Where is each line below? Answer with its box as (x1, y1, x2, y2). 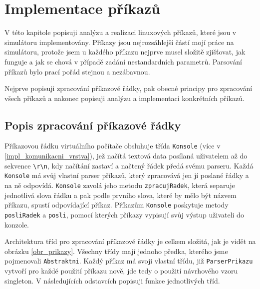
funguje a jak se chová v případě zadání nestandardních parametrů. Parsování (4, 56, 242, 66)
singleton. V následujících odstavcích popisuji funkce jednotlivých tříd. (4, 275, 220, 285)
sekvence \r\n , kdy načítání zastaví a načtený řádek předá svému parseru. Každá (4, 160, 254, 170)
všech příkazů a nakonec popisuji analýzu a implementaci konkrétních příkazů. (4, 92, 245, 103)
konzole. (4, 219, 29, 229)
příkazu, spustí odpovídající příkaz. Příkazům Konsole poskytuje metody (4, 199, 229, 210)
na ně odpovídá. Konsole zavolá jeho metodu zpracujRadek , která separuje (4, 180, 235, 190)
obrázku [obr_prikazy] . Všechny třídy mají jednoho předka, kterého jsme (4, 245, 228, 256)
